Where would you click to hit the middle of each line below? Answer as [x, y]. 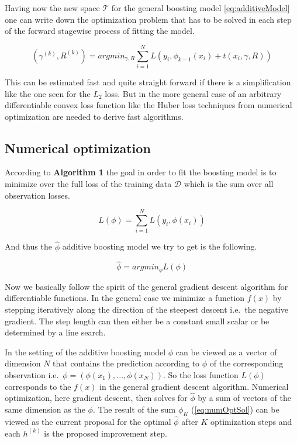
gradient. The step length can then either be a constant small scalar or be [137, 321]
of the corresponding [246, 363]
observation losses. [37, 195]
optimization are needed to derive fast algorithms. [94, 116]
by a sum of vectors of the [244, 398]
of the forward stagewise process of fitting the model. [100, 31]
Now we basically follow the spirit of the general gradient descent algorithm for [146, 286]
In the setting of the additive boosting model [85, 352]
